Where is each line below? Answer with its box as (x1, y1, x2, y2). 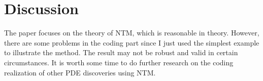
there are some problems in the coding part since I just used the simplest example (4, 37, 259, 48)
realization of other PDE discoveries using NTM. (4, 67, 156, 77)
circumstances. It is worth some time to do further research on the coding (4, 57, 234, 67)
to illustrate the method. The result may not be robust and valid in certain (4, 47, 238, 58)
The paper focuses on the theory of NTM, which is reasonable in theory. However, (4, 27, 259, 38)
